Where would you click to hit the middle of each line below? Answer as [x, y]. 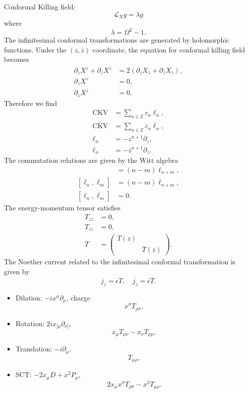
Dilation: [29, 297]
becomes [17, 59]
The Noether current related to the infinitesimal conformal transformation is [120, 262]
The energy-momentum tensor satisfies [62, 208]
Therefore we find [31, 103]
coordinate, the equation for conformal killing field [169, 49]
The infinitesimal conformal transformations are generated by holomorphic [117, 40]
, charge [78, 297]
